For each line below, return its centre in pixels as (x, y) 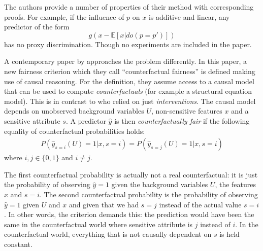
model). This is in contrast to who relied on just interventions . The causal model (130, 101)
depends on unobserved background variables (74, 111)
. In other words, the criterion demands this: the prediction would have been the (129, 214)
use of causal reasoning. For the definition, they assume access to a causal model (129, 81)
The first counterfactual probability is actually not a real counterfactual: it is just (131, 174)
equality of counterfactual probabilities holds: (75, 131)
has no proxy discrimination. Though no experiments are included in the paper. (128, 44)
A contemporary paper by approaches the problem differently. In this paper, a (126, 61)
